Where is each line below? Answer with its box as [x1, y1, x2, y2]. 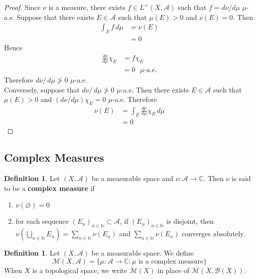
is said [232, 173, 251, 184]
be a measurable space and [91, 173, 173, 184]
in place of [157, 265, 189, 275]
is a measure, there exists [48, 2, 126, 12]
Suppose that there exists [16, 11, 94, 22]
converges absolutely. [181, 228, 246, 239]
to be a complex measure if [4, 183, 95, 193]
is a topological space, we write [32, 265, 128, 275]
